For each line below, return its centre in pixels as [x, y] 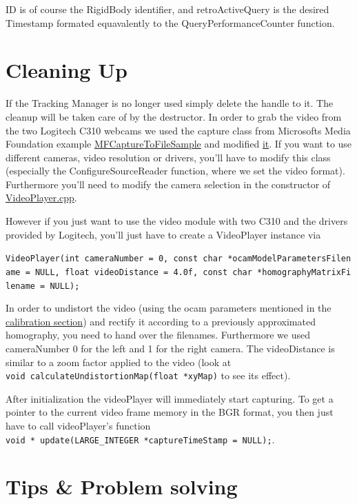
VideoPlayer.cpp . [41, 198]
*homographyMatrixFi [304, 272]
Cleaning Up [67, 70]
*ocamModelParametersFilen [289, 259]
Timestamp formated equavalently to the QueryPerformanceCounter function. [170, 22]
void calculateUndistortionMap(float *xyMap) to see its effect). [148, 375]
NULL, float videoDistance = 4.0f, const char [143, 272]
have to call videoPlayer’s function [78, 426]
